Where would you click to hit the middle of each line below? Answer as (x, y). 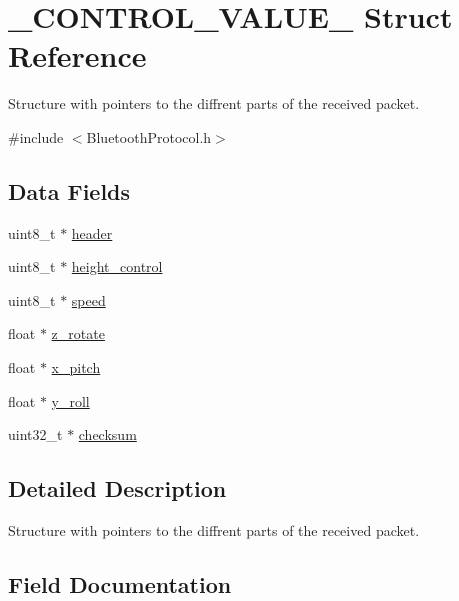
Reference (77, 55)
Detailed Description (117, 488)
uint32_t (35, 434)
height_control (117, 266)
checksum (107, 434)
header (92, 232)
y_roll (70, 400)
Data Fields (69, 190)
